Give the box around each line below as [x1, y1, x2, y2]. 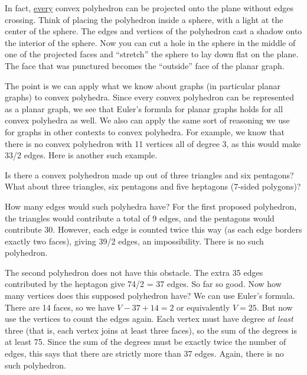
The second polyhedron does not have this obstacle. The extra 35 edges [5, 266, 263, 278]
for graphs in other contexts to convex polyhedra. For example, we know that [5, 125, 285, 138]
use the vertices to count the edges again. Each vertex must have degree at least [5, 312, 293, 325]
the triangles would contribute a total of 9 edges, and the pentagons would [5, 211, 275, 224]
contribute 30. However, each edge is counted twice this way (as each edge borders [5, 223, 302, 236]
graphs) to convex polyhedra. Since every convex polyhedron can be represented [5, 91, 295, 103]
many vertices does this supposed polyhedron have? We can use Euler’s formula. [5, 289, 295, 302]
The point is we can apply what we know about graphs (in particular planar [5, 79, 281, 92]
